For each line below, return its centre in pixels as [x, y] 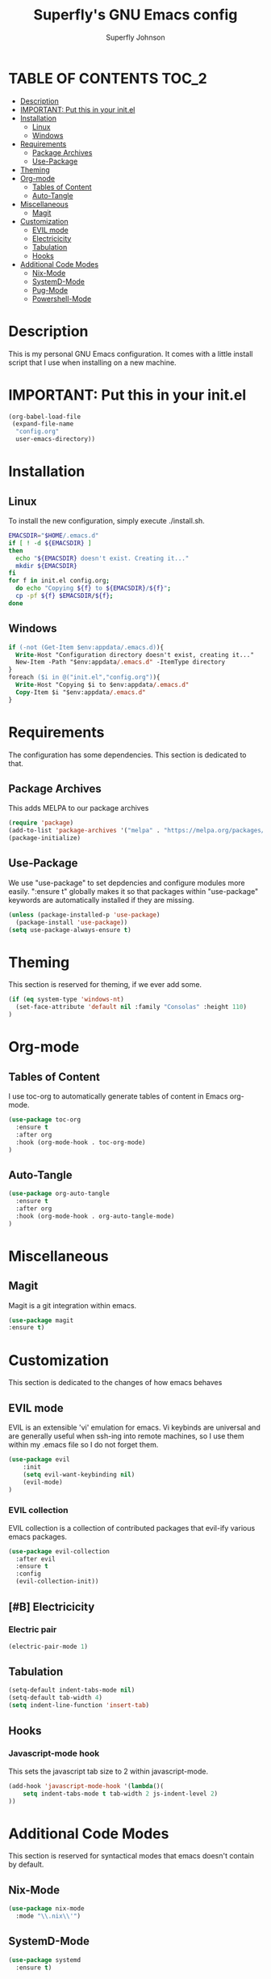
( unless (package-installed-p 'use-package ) [84, 915]
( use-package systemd [45, 1960]
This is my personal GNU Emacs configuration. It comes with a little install [131, 354]
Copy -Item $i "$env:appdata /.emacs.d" [81, 692]
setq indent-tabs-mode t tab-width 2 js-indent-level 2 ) [121, 1794]
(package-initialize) [45, 838]
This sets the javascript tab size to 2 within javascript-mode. [108, 1771]
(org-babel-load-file [45, 417]
